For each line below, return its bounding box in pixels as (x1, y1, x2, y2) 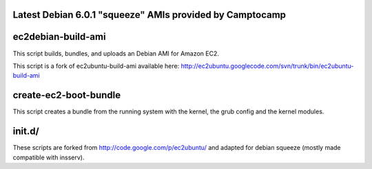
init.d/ (12, 126, 39, 137)
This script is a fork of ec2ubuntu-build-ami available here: (12, 62, 180, 70)
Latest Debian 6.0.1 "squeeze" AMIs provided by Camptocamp (12, 9, 286, 21)
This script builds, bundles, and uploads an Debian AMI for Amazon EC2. (12, 49, 220, 58)
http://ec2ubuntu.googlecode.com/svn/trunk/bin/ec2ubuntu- (180, 62, 354, 70)
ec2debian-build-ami (12, 31, 106, 43)
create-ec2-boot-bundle (12, 89, 121, 101)
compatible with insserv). (12, 153, 85, 161)
